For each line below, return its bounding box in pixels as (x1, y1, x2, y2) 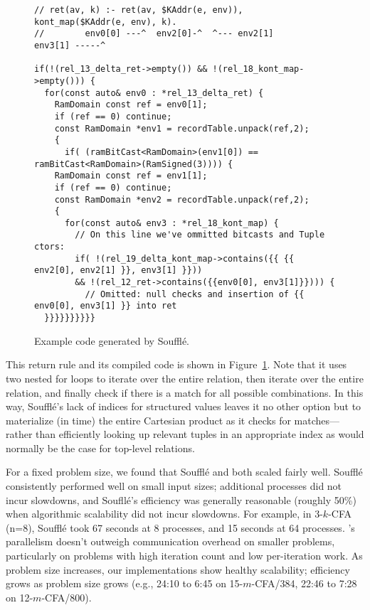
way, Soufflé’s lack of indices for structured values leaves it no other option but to (6, 399, 361, 414)
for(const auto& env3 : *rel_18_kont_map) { (64, 218, 279, 228)
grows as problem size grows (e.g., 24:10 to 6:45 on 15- (6, 576, 243, 591)
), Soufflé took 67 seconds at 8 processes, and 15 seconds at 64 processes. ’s (28, 520, 355, 535)
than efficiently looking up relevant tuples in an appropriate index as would (36, 427, 364, 442)
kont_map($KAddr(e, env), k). (34, 16, 177, 27)
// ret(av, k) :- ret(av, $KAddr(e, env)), (34, 5, 243, 15)
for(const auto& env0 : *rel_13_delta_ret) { (44, 87, 264, 98)
